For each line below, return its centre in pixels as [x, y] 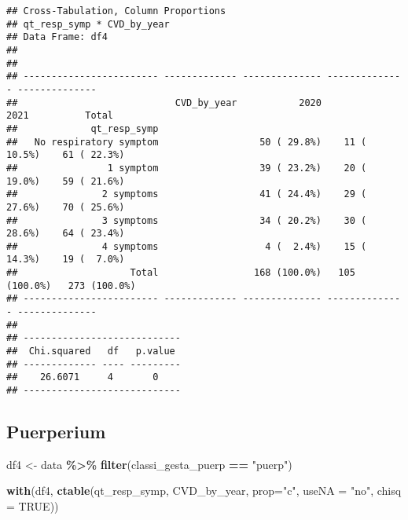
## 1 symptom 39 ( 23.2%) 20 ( [187, 168]
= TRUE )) [33, 506]
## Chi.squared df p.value [91, 352]
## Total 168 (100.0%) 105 [181, 273]
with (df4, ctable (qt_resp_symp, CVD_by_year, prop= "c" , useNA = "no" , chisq [204, 491]
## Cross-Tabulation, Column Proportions [116, 11]
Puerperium [56, 432]
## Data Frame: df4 [57, 37]
